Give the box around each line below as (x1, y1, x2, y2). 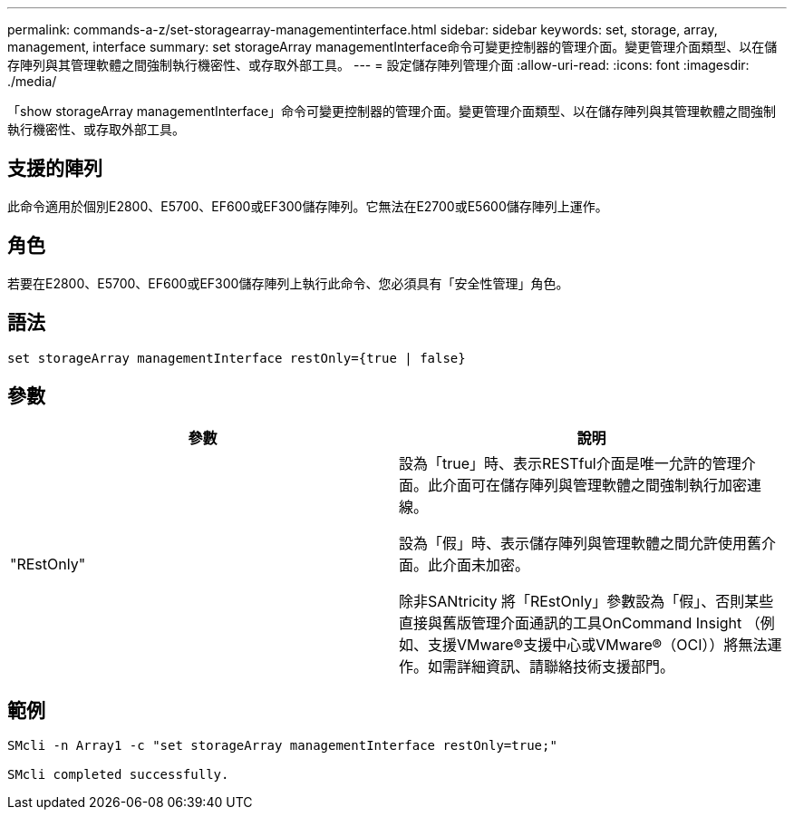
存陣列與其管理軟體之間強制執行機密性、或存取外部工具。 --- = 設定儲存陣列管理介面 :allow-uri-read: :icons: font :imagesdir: (7, 57, 750, 73)
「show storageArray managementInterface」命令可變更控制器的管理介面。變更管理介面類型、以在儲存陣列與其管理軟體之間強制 (7, 103, 777, 119)
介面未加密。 (442, 556, 530, 575)
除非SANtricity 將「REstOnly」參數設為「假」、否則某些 (399, 592, 774, 611)
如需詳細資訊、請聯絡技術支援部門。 (428, 657, 675, 676)
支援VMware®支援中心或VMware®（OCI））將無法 (428, 636, 768, 655)
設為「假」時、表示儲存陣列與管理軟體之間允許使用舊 (399, 534, 762, 553)
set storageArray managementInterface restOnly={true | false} (7, 350, 466, 365)
